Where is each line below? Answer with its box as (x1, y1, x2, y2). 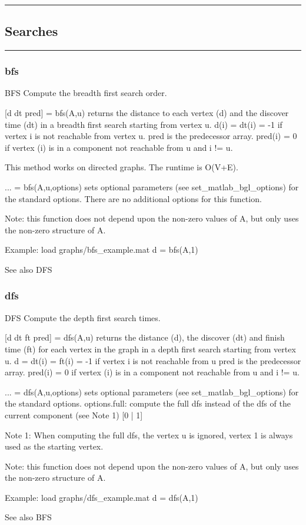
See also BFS (5, 511, 52, 523)
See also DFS (5, 263, 52, 275)
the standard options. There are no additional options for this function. (5, 192, 262, 204)
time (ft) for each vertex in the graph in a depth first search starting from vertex (5, 342, 296, 355)
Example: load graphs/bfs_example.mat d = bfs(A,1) (5, 243, 198, 256)
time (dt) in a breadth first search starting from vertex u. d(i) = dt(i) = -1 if (5, 118, 282, 130)
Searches (5, 22, 58, 40)
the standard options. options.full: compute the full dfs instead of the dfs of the (5, 397, 291, 410)
